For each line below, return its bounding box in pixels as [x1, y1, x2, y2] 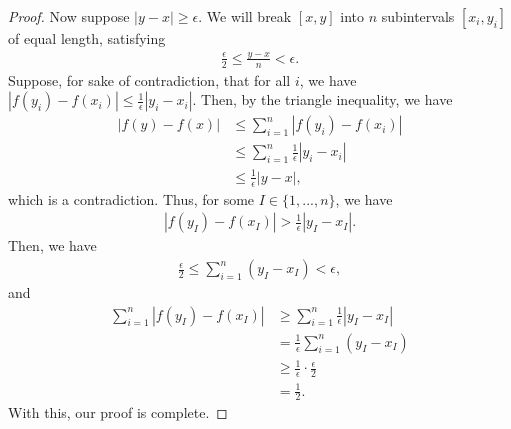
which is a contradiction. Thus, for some [8, 188, 255, 209]
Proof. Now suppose [8, 6, 130, 26]
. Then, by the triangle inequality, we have [192, 89, 453, 110]
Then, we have [8, 235, 97, 256]
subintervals [381, 6, 455, 26]
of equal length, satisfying [8, 28, 166, 48]
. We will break [198, 6, 292, 26]
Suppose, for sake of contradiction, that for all [8, 69, 291, 90]
